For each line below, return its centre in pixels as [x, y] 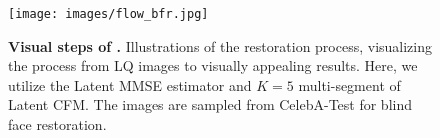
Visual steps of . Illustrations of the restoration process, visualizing [220, 45]
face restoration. [57, 124]
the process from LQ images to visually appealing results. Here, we [213, 65]
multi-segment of [349, 84]
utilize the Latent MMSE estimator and [130, 84]
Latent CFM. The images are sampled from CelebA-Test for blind [210, 104]
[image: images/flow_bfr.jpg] [108, 14]
